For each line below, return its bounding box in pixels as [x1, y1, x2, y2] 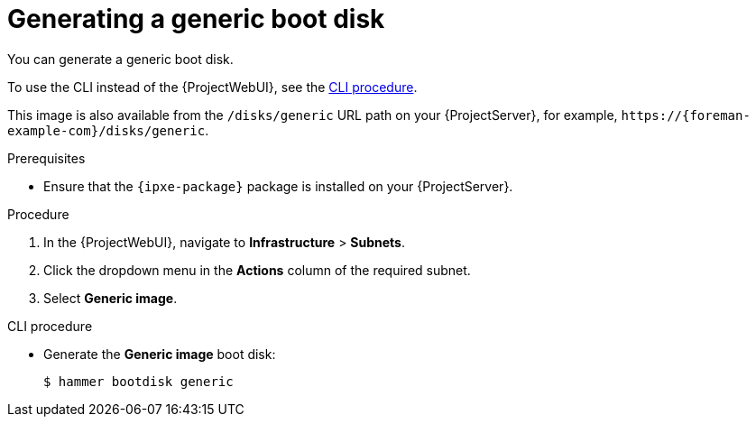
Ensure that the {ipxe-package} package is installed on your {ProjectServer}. [43, 178, 513, 194]
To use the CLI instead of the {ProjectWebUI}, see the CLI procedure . [7, 78, 418, 95]
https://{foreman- [621, 107, 751, 123]
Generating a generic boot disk [7, 4, 385, 34]
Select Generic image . [43, 290, 178, 306]
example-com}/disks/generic [7, 123, 206, 138]
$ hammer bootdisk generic [43, 373, 234, 389]
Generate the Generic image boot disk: [43, 346, 276, 362]
